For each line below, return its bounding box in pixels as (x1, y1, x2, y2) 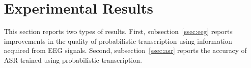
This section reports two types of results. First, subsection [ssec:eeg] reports (4, 26, 233, 36)
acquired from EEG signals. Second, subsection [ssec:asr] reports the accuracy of (4, 45, 247, 55)
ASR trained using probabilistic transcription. (4, 54, 142, 65)
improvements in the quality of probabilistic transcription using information (4, 35, 232, 46)
